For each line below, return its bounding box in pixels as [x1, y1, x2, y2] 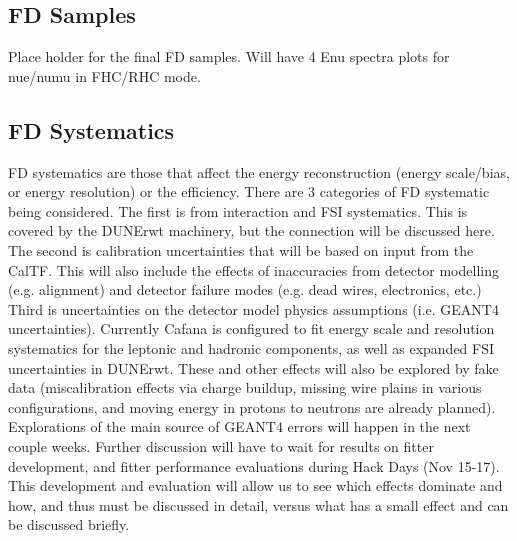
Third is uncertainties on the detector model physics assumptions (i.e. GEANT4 [8, 298, 499, 319]
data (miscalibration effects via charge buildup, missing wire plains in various [8, 377, 482, 398]
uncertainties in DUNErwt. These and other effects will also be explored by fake [8, 357, 499, 378]
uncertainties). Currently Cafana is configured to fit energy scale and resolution [8, 318, 495, 339]
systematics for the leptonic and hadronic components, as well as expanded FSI [8, 337, 495, 358]
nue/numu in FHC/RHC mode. [8, 65, 201, 86]
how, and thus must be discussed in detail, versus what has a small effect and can [8, 494, 509, 515]
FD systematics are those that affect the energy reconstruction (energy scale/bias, [8, 161, 510, 182]
